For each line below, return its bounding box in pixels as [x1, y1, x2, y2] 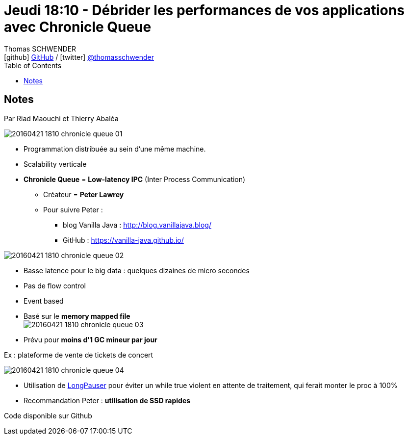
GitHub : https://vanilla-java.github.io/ [63, 235, 184, 244]
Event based [24, 296, 64, 305]
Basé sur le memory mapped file [24, 311, 130, 320]
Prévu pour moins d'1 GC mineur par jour [24, 335, 157, 344]
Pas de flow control [24, 281, 86, 290]
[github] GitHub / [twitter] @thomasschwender [4, 52, 154, 61]
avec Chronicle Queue [4, 19, 152, 35]
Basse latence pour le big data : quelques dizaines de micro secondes [24, 266, 250, 275]
